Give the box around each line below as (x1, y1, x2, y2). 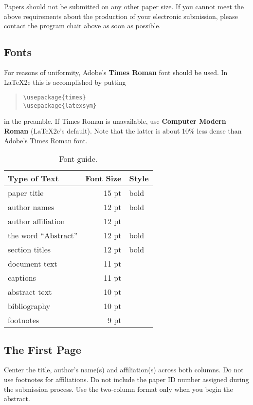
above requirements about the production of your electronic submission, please (4, 11, 238, 21)
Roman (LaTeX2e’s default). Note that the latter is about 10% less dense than (4, 126, 242, 136)
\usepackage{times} (23, 94, 86, 101)
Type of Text (8, 173, 59, 184)
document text (8, 258, 57, 270)
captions (8, 272, 36, 284)
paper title (8, 187, 44, 199)
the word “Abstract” (8, 230, 78, 241)
